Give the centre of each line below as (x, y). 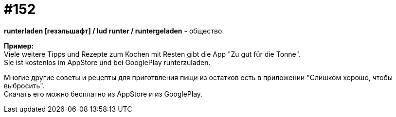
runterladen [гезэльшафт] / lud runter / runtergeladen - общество (113, 31)
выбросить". (24, 85)
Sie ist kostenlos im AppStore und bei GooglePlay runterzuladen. (107, 62)
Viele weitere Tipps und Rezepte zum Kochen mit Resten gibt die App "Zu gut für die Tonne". (152, 54)
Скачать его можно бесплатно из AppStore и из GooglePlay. (103, 94)
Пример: (19, 46)
